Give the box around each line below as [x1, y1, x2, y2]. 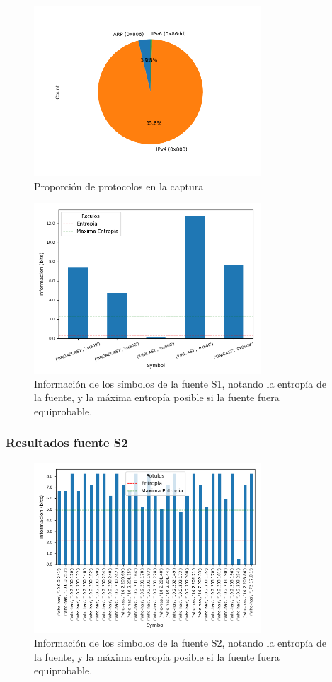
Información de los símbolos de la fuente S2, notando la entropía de [34, 635, 326, 650]
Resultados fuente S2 [6, 434, 128, 451]
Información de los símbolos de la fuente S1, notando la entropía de [34, 376, 326, 391]
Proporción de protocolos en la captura [34, 178, 204, 193]
